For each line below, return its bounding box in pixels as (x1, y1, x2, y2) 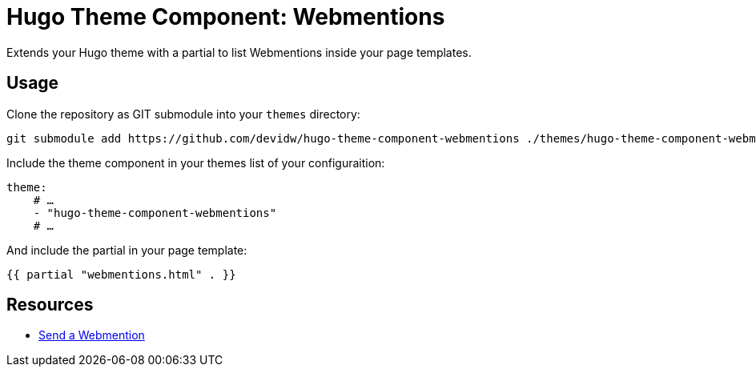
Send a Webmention (38, 328, 145, 343)
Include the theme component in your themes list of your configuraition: (6, 155, 385, 170)
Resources (6, 295, 94, 315)
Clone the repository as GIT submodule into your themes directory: (6, 106, 360, 121)
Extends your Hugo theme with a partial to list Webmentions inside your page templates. (6, 45, 472, 59)
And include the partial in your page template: (6, 243, 247, 257)
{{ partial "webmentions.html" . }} (6, 267, 236, 281)
